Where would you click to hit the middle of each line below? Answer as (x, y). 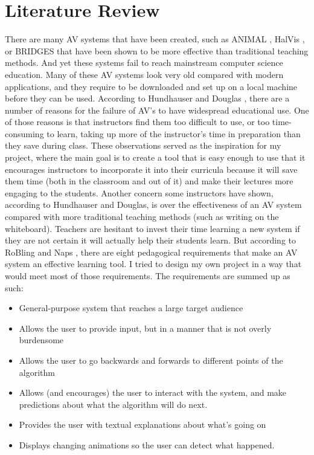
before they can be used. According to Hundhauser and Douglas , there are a (147, 98)
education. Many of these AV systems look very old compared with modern (144, 74)
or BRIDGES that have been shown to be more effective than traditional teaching (157, 50)
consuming (24, 133)
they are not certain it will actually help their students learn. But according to (151, 240)
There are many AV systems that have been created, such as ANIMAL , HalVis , (155, 39)
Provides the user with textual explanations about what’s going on (143, 424)
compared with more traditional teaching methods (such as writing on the (142, 217)
